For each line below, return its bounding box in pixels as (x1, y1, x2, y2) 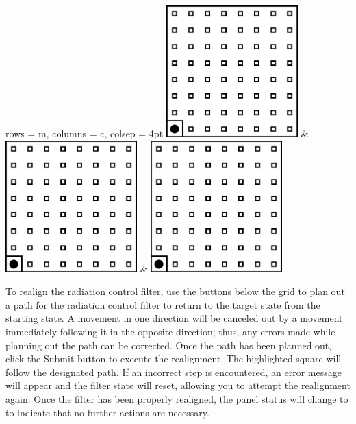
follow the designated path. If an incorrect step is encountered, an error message (5, 364, 342, 379)
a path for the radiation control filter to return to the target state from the (5, 297, 320, 311)
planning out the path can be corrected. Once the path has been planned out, (5, 338, 332, 352)
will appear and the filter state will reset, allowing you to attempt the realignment (5, 378, 351, 392)
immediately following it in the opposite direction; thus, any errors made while (5, 324, 335, 338)
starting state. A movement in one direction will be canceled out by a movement (5, 311, 343, 325)
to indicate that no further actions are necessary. (5, 405, 209, 419)
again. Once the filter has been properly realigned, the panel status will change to (5, 391, 348, 405)
